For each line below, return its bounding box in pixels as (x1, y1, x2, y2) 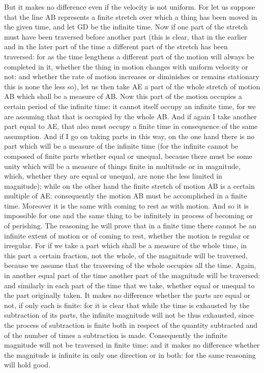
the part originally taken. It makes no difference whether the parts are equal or (4, 290, 251, 300)
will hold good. (4, 359, 51, 370)
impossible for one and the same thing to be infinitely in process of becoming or (4, 210, 253, 221)
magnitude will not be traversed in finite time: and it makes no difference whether (4, 340, 260, 350)
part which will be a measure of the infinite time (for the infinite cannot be (4, 141, 239, 151)
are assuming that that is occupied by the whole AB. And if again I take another (4, 111, 257, 121)
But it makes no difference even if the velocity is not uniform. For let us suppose (4, 2, 255, 12)
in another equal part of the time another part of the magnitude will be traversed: (4, 270, 260, 281)
